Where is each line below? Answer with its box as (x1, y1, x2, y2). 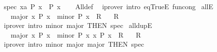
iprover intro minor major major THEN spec (3, 39, 144, 49)
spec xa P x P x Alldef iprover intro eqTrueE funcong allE (3, 1, 214, 11)
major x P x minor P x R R (10, 11, 119, 21)
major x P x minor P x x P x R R (10, 29, 141, 39)
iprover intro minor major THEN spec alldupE (3, 20, 152, 30)
